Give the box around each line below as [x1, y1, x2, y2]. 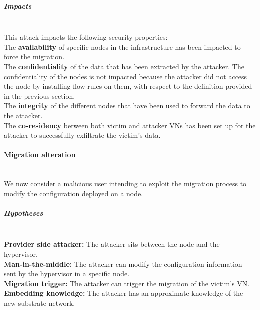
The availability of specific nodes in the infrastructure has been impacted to [4, 41, 241, 52]
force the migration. [4, 51, 65, 62]
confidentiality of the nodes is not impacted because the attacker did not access [4, 71, 247, 81]
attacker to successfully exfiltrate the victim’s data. [4, 130, 161, 140]
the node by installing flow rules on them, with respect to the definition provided [4, 81, 252, 91]
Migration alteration [4, 149, 76, 160]
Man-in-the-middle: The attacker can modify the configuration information [4, 258, 242, 269]
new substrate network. [4, 297, 75, 308]
